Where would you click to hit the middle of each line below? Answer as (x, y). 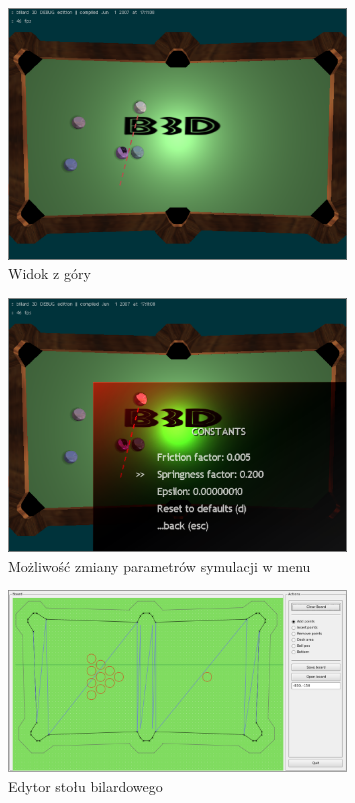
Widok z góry (49, 273)
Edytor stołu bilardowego (85, 785)
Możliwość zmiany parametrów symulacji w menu (159, 565)
